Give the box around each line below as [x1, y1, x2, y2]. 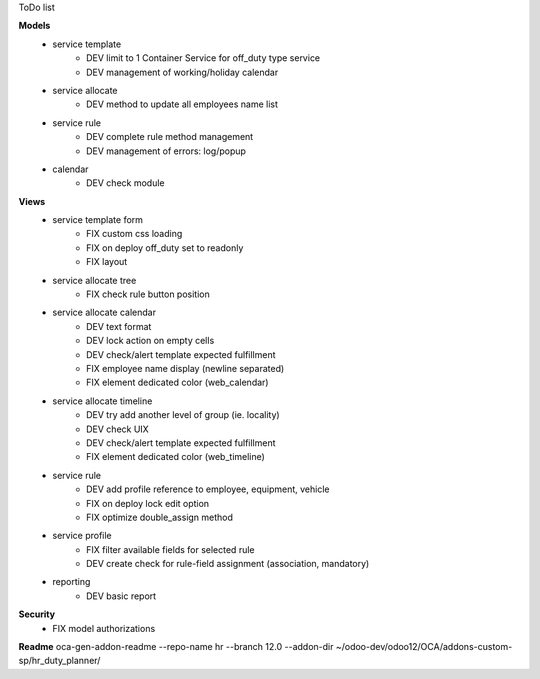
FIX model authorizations [52, 622, 156, 634]
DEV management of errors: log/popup [86, 145, 247, 157]
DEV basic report [86, 590, 157, 602]
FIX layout [86, 256, 128, 268]
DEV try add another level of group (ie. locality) [86, 409, 280, 421]
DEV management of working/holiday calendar [86, 66, 279, 78]
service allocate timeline [52, 395, 153, 407]
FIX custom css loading [86, 228, 183, 240]
